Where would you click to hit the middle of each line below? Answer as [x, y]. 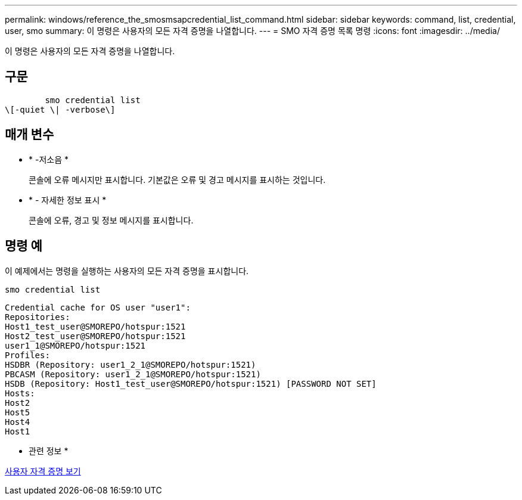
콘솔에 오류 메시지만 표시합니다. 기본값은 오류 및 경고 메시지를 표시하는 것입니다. [177, 179]
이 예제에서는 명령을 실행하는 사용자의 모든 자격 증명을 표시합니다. [127, 271]
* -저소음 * [49, 159]
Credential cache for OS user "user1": [98, 307]
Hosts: [20, 393]
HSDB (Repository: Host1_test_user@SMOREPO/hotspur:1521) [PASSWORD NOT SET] [191, 383]
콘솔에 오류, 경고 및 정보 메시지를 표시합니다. [111, 220]
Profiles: [27, 355]
